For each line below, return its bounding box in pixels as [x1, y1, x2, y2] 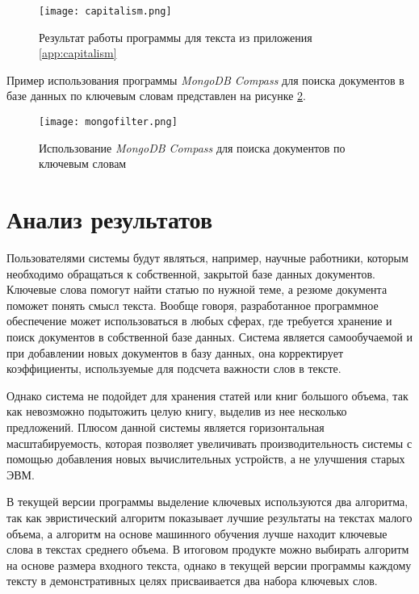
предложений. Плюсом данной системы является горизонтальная [6, 418, 325, 435]
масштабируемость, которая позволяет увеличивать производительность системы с [6, 434, 413, 451]
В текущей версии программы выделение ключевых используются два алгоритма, [6, 493, 409, 510]
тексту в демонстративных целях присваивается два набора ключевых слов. [6, 572, 378, 589]
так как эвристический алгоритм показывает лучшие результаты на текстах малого [6, 508, 413, 525]
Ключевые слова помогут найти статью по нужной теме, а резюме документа [6, 281, 388, 298]
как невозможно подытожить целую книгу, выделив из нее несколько [6, 403, 347, 420]
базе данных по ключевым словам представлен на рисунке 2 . [6, 87, 306, 104]
